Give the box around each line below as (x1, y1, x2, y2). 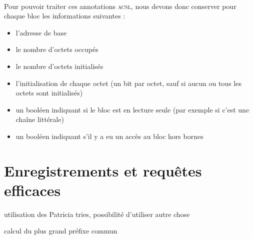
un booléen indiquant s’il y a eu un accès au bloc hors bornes (15, 130, 203, 141)
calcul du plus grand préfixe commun (4, 225, 117, 236)
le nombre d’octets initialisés (15, 60, 103, 71)
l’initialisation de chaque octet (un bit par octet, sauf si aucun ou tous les (15, 77, 241, 88)
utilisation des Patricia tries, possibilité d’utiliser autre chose (4, 208, 190, 219)
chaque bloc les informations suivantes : (4, 10, 125, 21)
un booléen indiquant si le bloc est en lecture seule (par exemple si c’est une (15, 104, 249, 114)
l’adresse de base (15, 27, 67, 37)
